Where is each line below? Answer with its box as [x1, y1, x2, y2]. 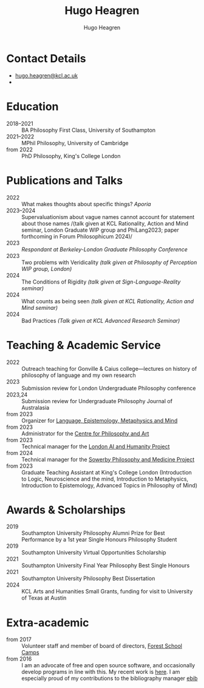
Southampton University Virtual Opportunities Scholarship [21, 549, 166, 556]
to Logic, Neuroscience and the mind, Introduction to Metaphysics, [21, 475, 189, 482]
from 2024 [6, 449, 33, 456]
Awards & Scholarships [6, 503, 126, 517]
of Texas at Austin [21, 594, 67, 601]
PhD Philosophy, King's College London [21, 152, 121, 159]
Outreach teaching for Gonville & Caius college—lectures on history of [21, 365, 197, 372]
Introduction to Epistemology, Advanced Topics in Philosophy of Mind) [21, 481, 198, 489]
